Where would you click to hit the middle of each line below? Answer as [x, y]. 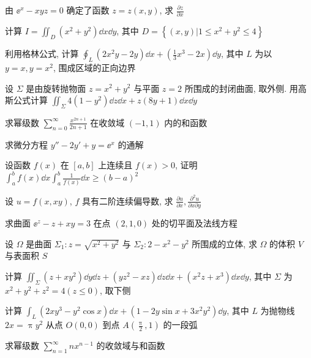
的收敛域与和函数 [131, 345]
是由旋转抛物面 [56, 88]
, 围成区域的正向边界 [95, 67]
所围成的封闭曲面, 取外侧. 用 [241, 88]
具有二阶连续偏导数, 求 [127, 200]
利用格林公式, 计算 [42, 54]
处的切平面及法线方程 [194, 223]
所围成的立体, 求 [224, 243]
